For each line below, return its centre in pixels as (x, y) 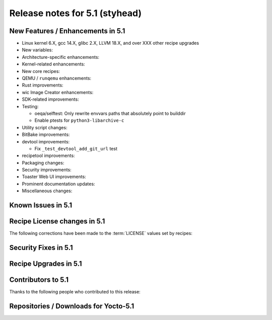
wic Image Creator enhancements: (58, 92)
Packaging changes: (43, 163)
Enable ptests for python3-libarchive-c (79, 120)
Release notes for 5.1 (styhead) (76, 13)
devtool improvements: (46, 141)
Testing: (30, 106)
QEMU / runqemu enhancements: (57, 78)
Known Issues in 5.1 (41, 206)
